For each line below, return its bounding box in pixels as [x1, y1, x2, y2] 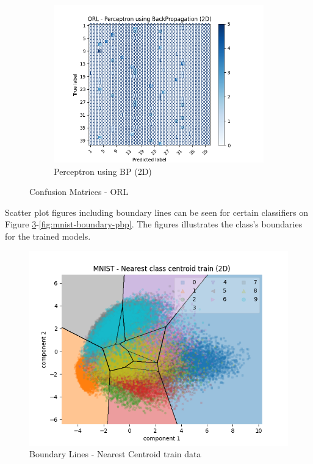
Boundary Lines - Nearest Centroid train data [29, 447, 201, 460]
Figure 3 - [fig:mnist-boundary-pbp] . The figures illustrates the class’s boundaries [5, 218, 303, 230]
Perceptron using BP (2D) [54, 164, 152, 177]
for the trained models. [5, 229, 91, 242]
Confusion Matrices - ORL [29, 185, 129, 198]
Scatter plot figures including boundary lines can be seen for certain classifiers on [5, 205, 308, 218]
